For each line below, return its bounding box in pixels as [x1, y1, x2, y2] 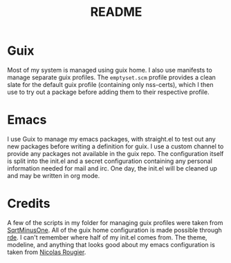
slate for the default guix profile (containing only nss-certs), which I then [7, 80, 214, 88]
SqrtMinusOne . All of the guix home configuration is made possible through [7, 226, 223, 234]
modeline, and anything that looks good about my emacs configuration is [7, 240, 216, 249]
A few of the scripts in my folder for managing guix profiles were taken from [7, 218, 223, 226]
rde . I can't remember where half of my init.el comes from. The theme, [7, 233, 207, 242]
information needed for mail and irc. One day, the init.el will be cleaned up [7, 164, 218, 173]
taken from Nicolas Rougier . [7, 248, 86, 256]
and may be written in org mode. [7, 171, 100, 179]
